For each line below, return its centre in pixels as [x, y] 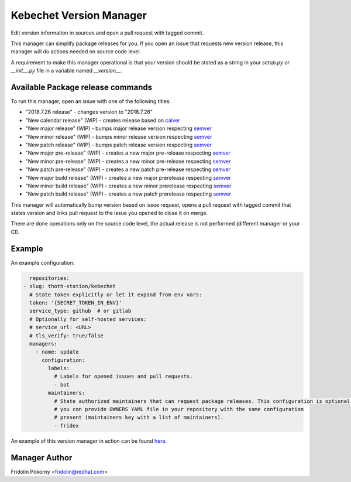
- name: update [57, 352]
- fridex [66, 425]
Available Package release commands [82, 87]
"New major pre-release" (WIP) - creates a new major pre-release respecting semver [128, 153]
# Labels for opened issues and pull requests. [123, 377]
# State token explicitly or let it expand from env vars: [116, 295]
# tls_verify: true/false [66, 336]
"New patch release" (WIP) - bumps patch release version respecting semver [118, 145]
